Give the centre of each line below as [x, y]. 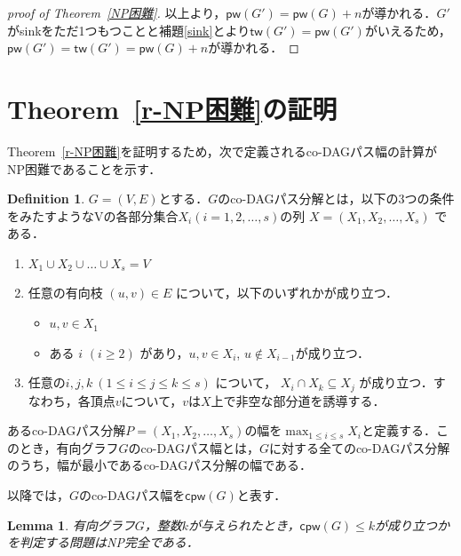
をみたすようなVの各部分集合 [93, 215]
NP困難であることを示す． [84, 168]
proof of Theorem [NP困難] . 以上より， [117, 12]
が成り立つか [413, 524]
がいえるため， [408, 30]
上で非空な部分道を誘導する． [298, 400]
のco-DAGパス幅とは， [194, 447]
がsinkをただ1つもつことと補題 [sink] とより [129, 30]
